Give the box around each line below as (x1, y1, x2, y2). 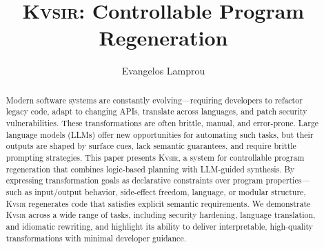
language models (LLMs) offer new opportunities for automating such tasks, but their (6, 128, 314, 140)
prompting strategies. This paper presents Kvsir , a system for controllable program (6, 151, 305, 163)
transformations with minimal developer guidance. (6, 232, 186, 243)
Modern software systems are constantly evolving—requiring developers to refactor (6, 94, 303, 106)
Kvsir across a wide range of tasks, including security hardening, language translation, (6, 209, 316, 221)
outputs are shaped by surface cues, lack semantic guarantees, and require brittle (6, 140, 296, 152)
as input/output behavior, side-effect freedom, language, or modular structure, (24, 186, 306, 197)
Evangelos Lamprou (121, 63, 205, 78)
